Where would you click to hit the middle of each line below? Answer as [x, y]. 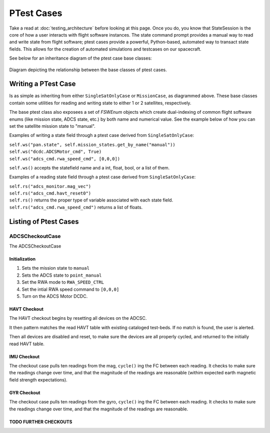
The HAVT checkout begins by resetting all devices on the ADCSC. [78, 318]
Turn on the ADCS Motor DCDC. [55, 296]
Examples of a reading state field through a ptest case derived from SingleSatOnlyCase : [102, 177]
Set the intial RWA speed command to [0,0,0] [70, 289]
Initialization [22, 259]
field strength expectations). [38, 380]
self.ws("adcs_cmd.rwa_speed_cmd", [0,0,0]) [65, 159]
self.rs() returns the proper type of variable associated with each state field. [91, 200]
